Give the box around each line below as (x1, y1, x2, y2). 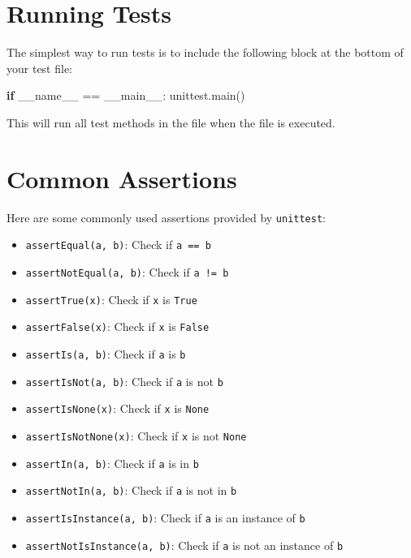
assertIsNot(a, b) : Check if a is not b (25, 372, 223, 389)
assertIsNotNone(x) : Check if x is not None (25, 427, 247, 444)
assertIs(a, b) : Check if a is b (25, 345, 186, 362)
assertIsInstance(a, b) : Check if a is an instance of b (25, 509, 305, 526)
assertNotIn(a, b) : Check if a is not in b (25, 482, 237, 499)
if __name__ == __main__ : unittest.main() (6, 87, 245, 104)
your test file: (6, 59, 73, 76)
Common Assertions (6, 161, 237, 195)
